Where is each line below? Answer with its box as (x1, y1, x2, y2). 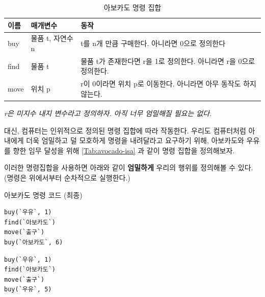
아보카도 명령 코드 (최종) (4, 189, 83, 200)
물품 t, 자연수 (31, 33, 73, 43)
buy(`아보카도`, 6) (4, 238, 63, 246)
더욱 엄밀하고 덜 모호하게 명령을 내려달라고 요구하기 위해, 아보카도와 (26, 135, 244, 146)
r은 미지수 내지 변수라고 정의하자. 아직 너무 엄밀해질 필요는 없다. (4, 108, 212, 118)
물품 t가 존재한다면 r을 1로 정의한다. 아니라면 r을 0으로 (81, 55, 255, 66)
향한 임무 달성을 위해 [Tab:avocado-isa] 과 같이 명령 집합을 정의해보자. (13, 145, 235, 155)
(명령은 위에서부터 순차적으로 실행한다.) (4, 172, 130, 182)
